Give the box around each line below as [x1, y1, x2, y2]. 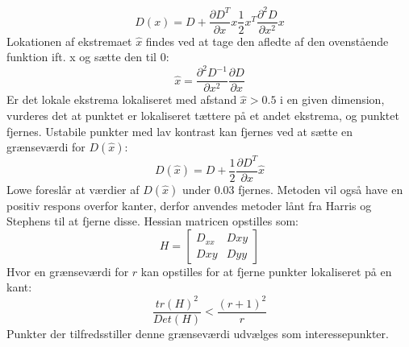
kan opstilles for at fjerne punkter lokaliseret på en [140, 262, 392, 279]
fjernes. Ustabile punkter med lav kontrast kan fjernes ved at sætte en [6, 122, 353, 139]
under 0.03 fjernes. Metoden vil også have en [182, 180, 403, 197]
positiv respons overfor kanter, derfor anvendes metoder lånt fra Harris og [6, 196, 372, 213]
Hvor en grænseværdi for [6, 262, 129, 279]
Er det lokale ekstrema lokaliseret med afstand [6, 91, 237, 108]
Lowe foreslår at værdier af [6, 180, 140, 197]
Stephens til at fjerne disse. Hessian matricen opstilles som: [6, 213, 298, 229]
